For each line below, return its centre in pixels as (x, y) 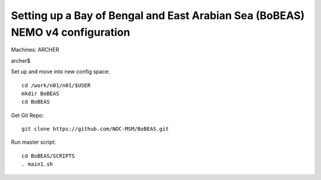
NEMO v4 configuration (70, 32)
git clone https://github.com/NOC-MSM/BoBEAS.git (95, 129)
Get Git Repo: (27, 115)
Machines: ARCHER (35, 50)
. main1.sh (37, 164)
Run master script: (34, 142)
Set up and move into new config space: (60, 72)
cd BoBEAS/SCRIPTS (48, 156)
